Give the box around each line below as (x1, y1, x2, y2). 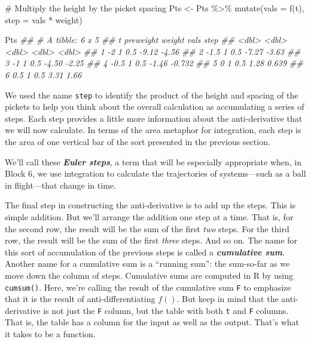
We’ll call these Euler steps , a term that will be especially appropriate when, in (5, 155, 302, 168)
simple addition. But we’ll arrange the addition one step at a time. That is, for (5, 210, 294, 223)
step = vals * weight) (5, 13, 83, 26)
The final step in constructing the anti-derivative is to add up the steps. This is (5, 199, 295, 211)
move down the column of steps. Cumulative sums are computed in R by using (5, 269, 294, 281)
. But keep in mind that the (176, 292, 279, 305)
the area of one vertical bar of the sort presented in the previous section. (5, 135, 270, 147)
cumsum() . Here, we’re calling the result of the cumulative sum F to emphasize (5, 281, 291, 293)
